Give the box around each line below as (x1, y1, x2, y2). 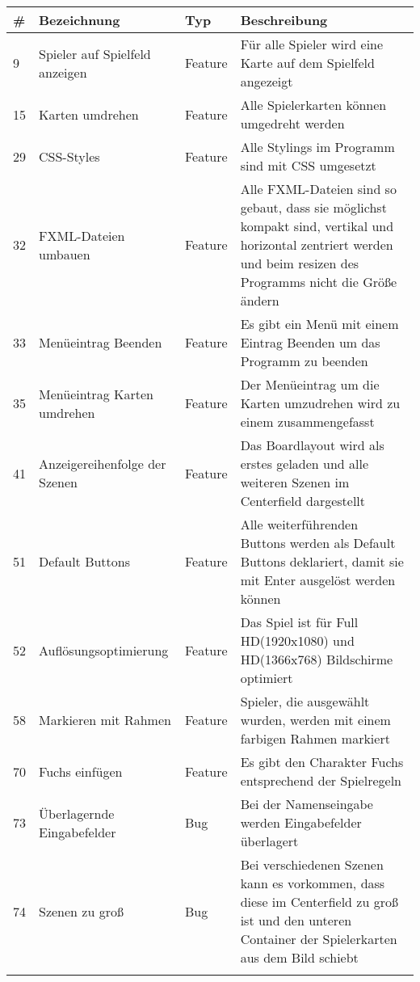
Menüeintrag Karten (39, 384, 153, 403)
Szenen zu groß (39, 901, 124, 921)
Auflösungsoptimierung (39, 640, 169, 660)
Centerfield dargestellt (240, 491, 366, 510)
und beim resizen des (240, 254, 359, 272)
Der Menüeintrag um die (240, 375, 380, 394)
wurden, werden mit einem (240, 710, 391, 729)
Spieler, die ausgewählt (240, 692, 370, 710)
